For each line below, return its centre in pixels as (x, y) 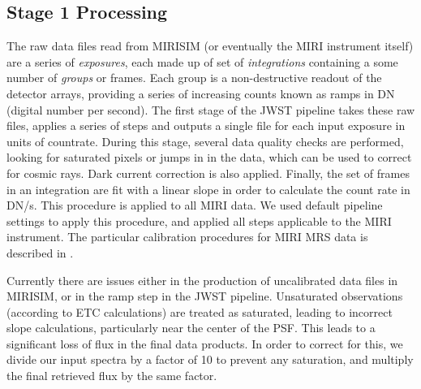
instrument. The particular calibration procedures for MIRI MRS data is (187, 237)
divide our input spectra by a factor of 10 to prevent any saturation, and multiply (210, 359)
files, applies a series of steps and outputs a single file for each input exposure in (206, 125)
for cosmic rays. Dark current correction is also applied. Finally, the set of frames (208, 173)
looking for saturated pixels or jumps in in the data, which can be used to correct (209, 157)
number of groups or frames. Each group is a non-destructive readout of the (194, 78)
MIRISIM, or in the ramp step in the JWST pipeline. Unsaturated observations (205, 296)
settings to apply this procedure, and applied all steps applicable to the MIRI (199, 220)
